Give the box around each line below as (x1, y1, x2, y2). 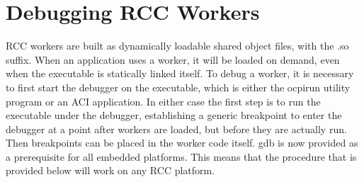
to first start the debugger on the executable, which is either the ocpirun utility (6, 79, 351, 94)
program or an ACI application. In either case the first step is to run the (6, 93, 321, 108)
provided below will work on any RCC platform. (6, 163, 215, 178)
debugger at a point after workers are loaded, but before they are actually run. (6, 121, 347, 136)
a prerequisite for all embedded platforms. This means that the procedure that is (6, 149, 357, 164)
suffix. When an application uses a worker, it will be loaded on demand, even (6, 52, 340, 67)
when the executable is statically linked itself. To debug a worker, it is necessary (6, 66, 354, 81)
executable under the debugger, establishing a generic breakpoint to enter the (6, 108, 342, 123)
